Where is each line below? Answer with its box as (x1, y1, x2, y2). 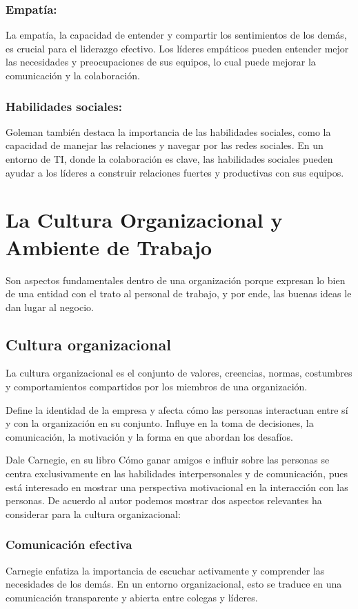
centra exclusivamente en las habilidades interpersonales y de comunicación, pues (6, 466, 348, 481)
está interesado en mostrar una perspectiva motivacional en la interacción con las (6, 479, 348, 494)
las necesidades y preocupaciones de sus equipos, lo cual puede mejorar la (6, 54, 316, 69)
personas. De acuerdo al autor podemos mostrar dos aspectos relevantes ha (6, 493, 322, 508)
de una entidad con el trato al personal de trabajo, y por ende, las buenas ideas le (6, 286, 352, 301)
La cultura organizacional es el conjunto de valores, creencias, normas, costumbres (6, 366, 352, 380)
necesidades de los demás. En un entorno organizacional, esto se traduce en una (6, 577, 342, 591)
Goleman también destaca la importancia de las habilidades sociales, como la (6, 124, 331, 139)
